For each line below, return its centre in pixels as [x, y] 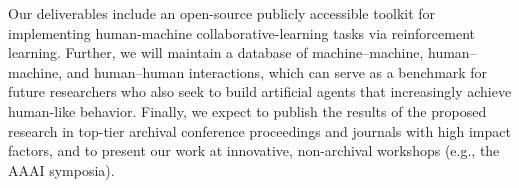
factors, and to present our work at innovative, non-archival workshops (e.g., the [254, 150]
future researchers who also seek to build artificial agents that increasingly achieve [260, 91]
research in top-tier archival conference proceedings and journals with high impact [259, 130]
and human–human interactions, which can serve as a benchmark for [277, 71]
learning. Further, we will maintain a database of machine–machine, [216, 52]
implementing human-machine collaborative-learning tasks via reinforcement [241, 32]
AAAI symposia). [61, 169]
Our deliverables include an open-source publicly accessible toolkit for [222, 13]
